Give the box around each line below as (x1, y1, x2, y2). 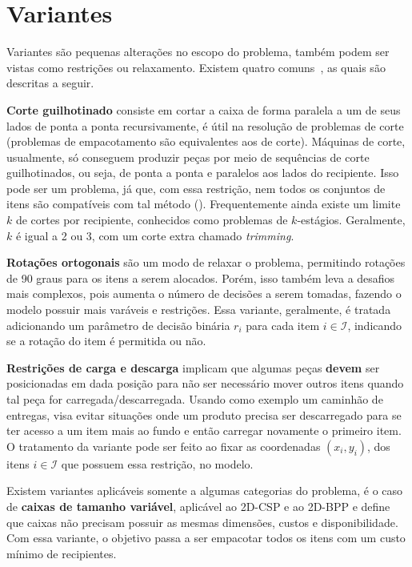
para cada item (246, 316, 320, 333)
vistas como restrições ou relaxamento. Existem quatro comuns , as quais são (6, 58, 386, 75)
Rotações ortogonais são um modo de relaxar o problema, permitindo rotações (6, 254, 406, 271)
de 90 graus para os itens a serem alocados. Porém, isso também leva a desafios (6, 269, 395, 286)
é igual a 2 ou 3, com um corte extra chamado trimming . (15, 227, 294, 243)
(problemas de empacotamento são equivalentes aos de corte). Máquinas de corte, (6, 133, 406, 150)
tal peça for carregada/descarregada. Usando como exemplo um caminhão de (6, 391, 383, 407)
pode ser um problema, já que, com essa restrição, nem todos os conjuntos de (6, 179, 386, 196)
